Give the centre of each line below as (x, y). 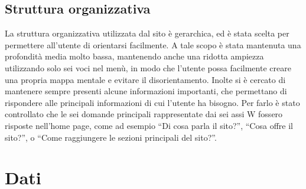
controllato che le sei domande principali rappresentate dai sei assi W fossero (144, 114)
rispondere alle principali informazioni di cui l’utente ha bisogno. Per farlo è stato (152, 102)
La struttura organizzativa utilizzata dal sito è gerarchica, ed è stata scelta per (147, 33)
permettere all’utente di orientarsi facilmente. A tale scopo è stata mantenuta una (153, 44)
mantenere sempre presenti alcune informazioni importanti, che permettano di (146, 91)
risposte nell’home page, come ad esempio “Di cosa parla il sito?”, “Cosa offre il (149, 125)
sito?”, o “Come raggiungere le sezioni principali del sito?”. (111, 137)
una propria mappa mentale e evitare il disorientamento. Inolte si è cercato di (145, 79)
